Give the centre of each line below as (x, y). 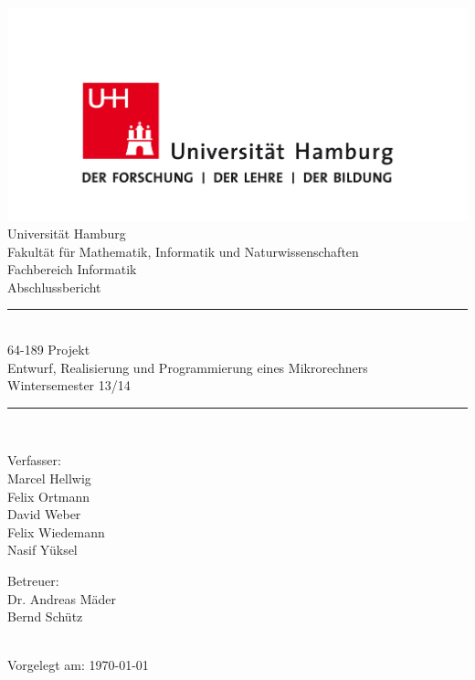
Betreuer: (33, 581)
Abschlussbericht (54, 287)
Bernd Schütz (45, 616)
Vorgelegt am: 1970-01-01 (78, 665)
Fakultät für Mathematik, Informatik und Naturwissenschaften (183, 251)
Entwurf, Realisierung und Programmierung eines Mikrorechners (188, 367)
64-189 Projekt (49, 350)
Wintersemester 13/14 (69, 385)
